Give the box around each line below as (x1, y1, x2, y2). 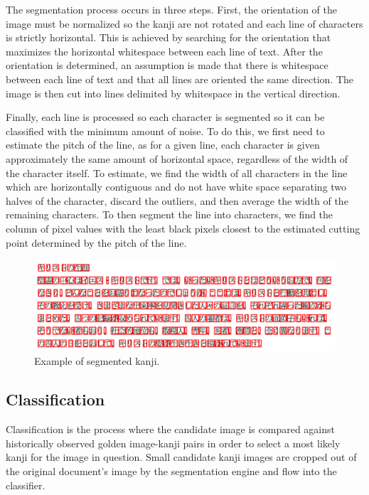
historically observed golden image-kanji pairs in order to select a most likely (6, 435, 341, 450)
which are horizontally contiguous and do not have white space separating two (6, 179, 347, 194)
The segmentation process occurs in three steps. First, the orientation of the (6, 2, 338, 16)
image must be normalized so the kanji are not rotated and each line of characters (6, 16, 363, 31)
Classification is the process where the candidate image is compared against (6, 422, 335, 437)
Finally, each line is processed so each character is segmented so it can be (6, 110, 325, 124)
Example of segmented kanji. (34, 353, 160, 368)
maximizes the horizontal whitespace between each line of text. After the (6, 43, 323, 58)
